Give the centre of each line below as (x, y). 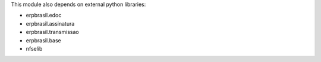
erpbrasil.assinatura (50, 23)
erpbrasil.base (44, 40)
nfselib (34, 48)
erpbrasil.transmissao (53, 32)
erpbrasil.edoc (44, 15)
